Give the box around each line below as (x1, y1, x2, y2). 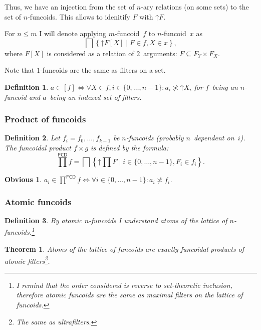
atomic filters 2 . (5, 254, 50, 266)
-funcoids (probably (126, 132, 184, 143)
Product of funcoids (5, 113, 86, 125)
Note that (5, 65, 35, 75)
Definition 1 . (5, 81, 49, 92)
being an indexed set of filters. (50, 91, 142, 102)
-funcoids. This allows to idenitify (28, 11, 131, 22)
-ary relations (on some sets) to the (141, 2, 249, 12)
